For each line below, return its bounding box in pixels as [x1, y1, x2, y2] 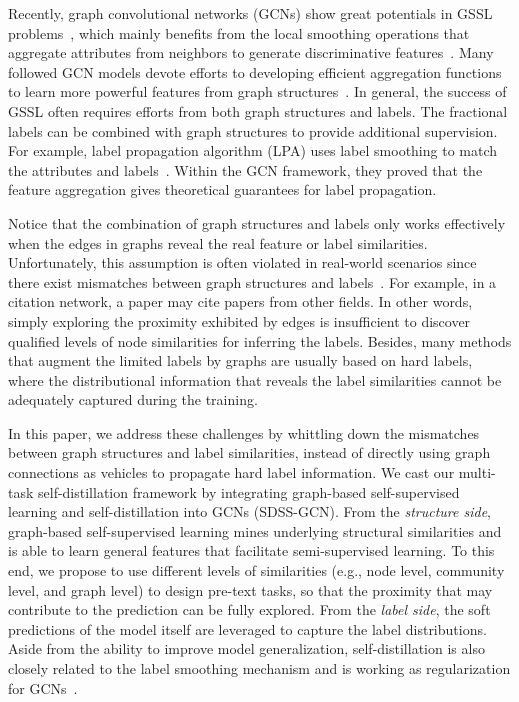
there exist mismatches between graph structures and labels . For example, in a [8, 271, 497, 292]
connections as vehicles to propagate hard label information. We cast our [8, 462, 455, 483]
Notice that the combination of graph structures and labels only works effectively [8, 212, 506, 233]
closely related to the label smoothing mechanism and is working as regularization [8, 658, 511, 678]
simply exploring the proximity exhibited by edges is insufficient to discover [8, 310, 471, 331]
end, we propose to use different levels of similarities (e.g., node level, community [8, 560, 505, 581]
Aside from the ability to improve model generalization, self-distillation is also [8, 638, 485, 659]
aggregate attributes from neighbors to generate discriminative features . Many [8, 42, 494, 63]
